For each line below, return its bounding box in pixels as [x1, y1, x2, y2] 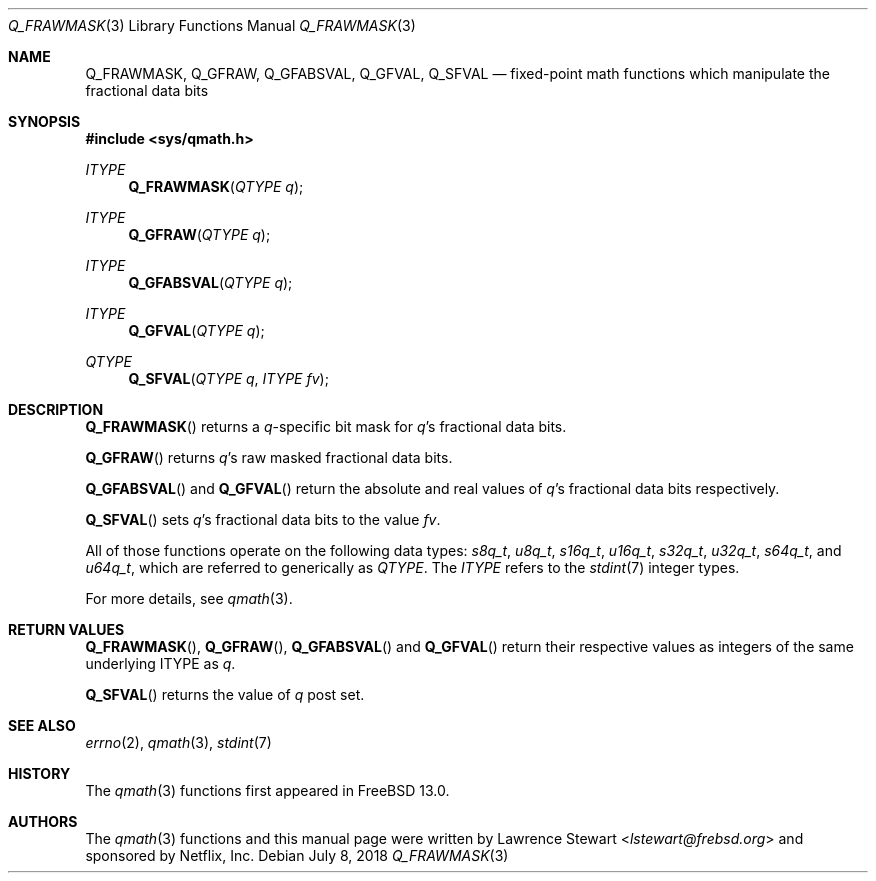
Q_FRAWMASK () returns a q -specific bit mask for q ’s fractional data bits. [85, 418, 567, 435]
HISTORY [8, 765, 71, 782]
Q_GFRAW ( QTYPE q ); [128, 226, 271, 243]
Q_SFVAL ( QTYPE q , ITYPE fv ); [128, 370, 329, 387]
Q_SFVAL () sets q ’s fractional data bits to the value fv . [85, 511, 441, 528]
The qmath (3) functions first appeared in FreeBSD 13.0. [85, 782, 450, 799]
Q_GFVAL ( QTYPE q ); [128, 322, 265, 339]
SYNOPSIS [8, 113, 81, 130]
